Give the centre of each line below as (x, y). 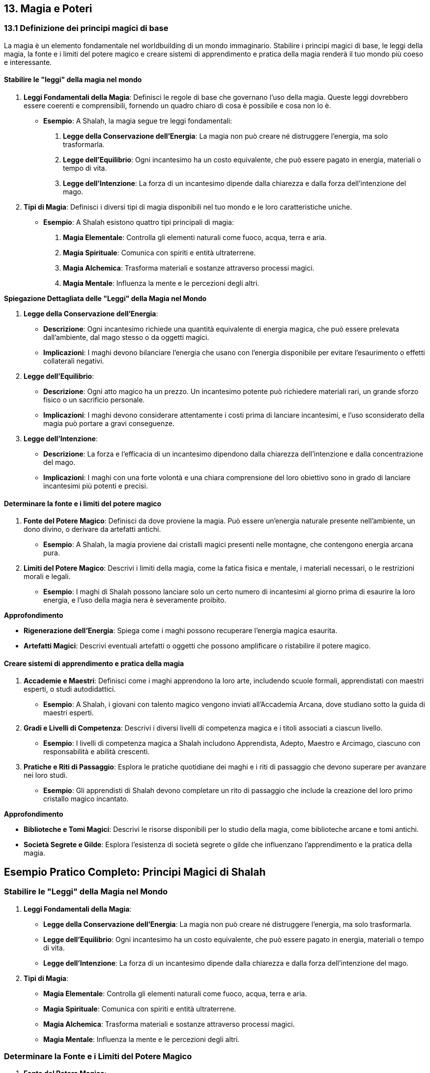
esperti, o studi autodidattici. (70, 689)
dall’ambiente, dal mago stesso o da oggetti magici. (126, 337)
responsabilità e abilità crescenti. (97, 752)
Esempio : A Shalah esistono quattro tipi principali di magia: (139, 222)
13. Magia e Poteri (48, 9)
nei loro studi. (46, 775)
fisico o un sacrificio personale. (94, 400)
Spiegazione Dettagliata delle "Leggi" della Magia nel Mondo (105, 299)
